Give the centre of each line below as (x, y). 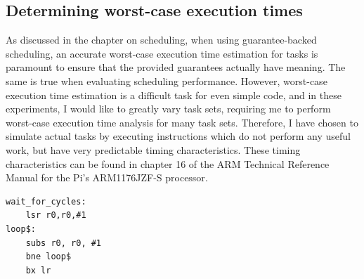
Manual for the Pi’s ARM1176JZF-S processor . (107, 177)
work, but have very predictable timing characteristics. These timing (153, 149)
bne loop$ (48, 257)
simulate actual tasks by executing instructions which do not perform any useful (178, 136)
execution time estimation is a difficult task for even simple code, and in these (174, 95)
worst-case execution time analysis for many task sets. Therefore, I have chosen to (182, 122)
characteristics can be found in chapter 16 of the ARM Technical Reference (168, 163)
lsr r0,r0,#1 (56, 215)
